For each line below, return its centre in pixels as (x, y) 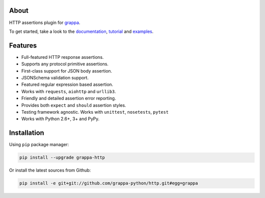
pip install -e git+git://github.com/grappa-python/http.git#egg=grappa (109, 183)
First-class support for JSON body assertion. (67, 71)
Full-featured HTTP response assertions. (63, 57)
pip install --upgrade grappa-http (62, 158)
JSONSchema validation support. (55, 77)
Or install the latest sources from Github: (50, 170)
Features (23, 45)
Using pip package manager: (39, 145)
